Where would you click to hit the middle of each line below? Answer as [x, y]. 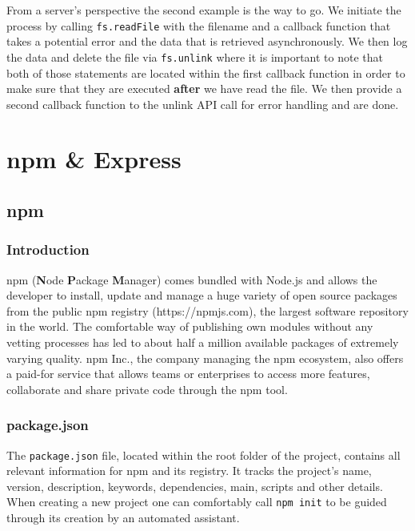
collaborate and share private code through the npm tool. [147, 389]
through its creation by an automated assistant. [123, 518]
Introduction [48, 249]
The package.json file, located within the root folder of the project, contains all [204, 455]
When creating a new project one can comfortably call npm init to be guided [197, 502]
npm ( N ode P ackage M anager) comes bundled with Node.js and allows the [192, 279]
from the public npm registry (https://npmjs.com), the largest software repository [207, 310]
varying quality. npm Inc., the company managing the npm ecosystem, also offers [205, 358]
